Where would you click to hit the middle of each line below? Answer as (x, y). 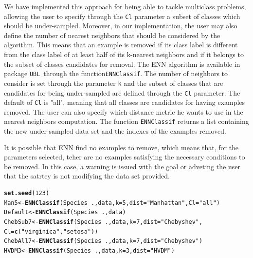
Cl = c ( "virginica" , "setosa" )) (51, 231)
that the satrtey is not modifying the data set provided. (87, 176)
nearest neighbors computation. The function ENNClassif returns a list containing (126, 121)
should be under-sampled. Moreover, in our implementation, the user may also (121, 26)
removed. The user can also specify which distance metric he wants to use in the (124, 111)
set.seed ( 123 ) (27, 193)
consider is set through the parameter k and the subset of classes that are (114, 83)
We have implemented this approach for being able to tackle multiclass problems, (125, 6)
